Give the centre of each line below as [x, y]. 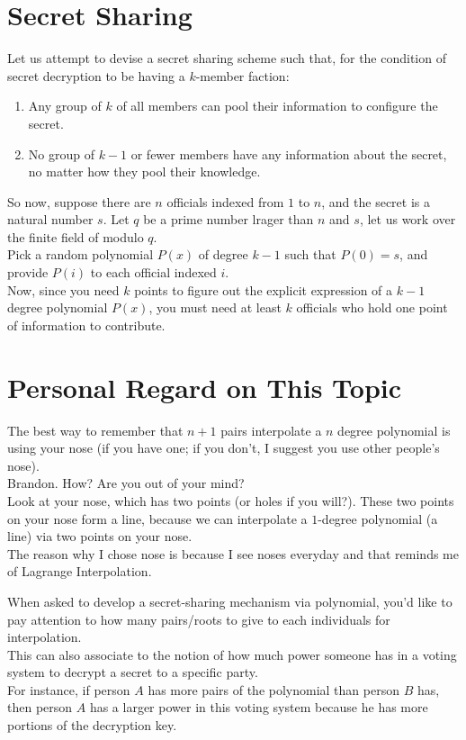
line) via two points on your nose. [100, 536]
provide [28, 272]
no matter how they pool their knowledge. [144, 171]
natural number [50, 219]
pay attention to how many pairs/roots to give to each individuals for [199, 619]
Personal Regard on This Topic [205, 387]
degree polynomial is [394, 430]
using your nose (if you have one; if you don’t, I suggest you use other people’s [224, 448]
